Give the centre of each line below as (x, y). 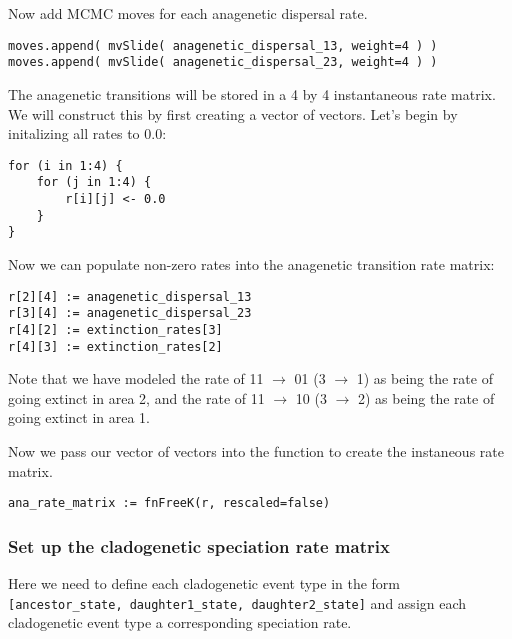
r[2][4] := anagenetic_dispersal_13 (130, 296)
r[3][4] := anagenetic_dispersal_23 (130, 313)
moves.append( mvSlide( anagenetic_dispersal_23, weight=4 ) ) (223, 62)
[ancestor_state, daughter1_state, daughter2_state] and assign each (237, 602)
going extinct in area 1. (79, 417)
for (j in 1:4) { (94, 182)
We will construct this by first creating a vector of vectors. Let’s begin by (233, 113)
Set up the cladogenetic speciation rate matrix (199, 545)
